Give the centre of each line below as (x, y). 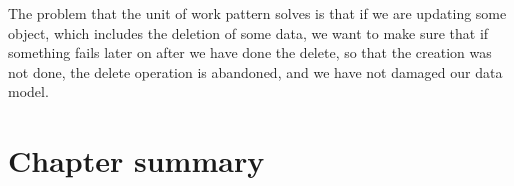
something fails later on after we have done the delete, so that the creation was (250, 52)
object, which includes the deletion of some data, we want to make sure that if (248, 32)
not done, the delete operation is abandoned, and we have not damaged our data (255, 71)
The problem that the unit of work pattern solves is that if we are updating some (257, 13)
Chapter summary (136, 160)
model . (28, 91)
